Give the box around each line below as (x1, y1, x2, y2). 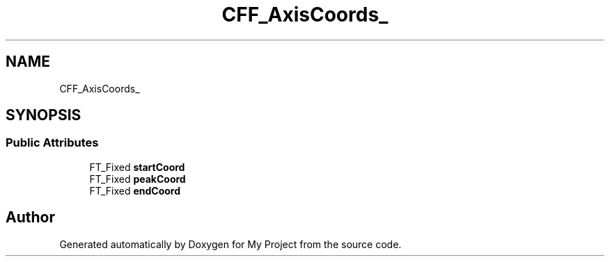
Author (6, 208, 55, 227)
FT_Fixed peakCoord (89, 172, 186, 185)
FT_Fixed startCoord (89, 161, 185, 173)
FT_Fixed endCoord (89, 184, 181, 197)
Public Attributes (6, 136, 99, 150)
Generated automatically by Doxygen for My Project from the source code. (59, 238, 402, 250)
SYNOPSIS (6, 106, 81, 124)
